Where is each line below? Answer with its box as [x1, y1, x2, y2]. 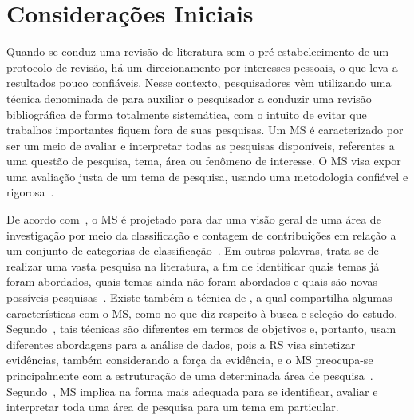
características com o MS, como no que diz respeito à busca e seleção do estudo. [6, 304, 398, 321]
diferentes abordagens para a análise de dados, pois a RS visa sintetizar [6, 335, 356, 352]
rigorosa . [6, 184, 54, 200]
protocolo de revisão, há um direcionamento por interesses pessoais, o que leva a [6, 58, 398, 75]
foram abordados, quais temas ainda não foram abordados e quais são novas [6, 273, 378, 290]
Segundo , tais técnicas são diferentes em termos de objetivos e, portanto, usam [6, 320, 396, 337]
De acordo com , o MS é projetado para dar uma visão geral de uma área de [6, 211, 381, 228]
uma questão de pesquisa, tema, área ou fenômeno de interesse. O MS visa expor [6, 153, 401, 169]
